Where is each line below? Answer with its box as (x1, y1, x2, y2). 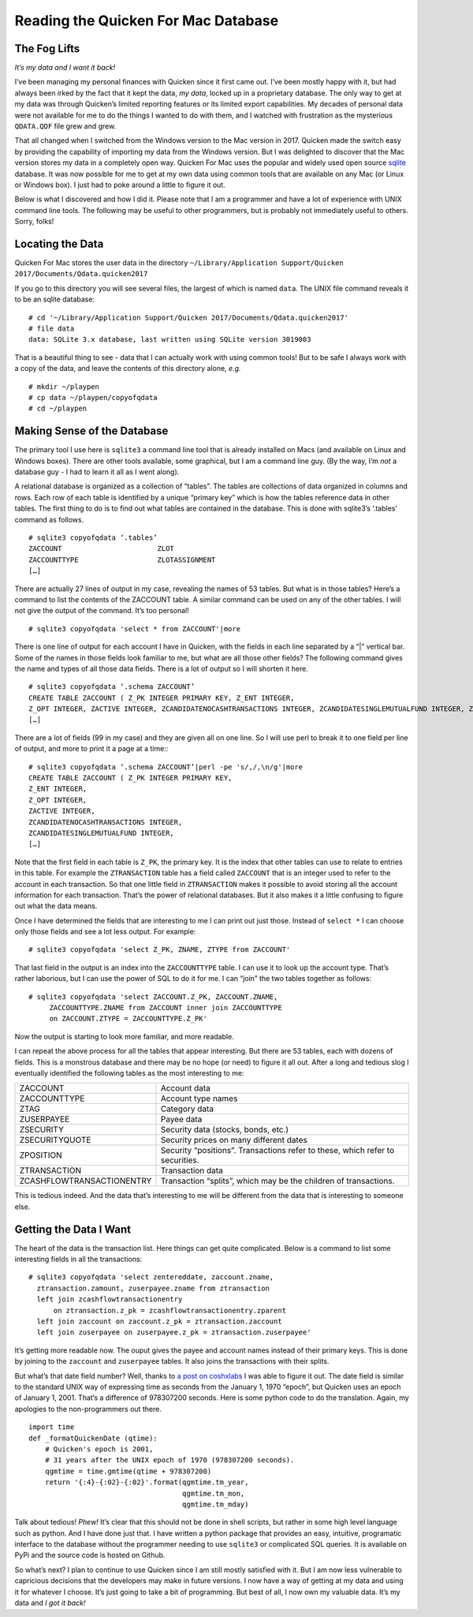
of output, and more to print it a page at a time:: (14, 744, 169, 754)
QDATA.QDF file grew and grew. (14, 122, 117, 131)
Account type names (160, 1093, 238, 1104)
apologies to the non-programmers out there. (14, 1404, 162, 1413)
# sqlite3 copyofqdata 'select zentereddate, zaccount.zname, (28, 1273, 274, 1282)
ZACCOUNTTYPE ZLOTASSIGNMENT (28, 555, 216, 564)
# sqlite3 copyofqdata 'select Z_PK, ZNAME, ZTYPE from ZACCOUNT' (28, 945, 291, 954)
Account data (160, 1083, 210, 1094)
